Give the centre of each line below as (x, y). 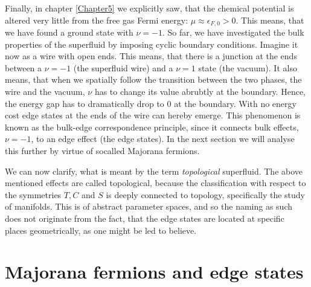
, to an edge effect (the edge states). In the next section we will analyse (163, 139)
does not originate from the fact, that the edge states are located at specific (145, 218)
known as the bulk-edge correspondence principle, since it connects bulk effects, (152, 127)
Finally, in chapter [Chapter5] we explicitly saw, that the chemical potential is (149, 8)
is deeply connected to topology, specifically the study (206, 194)
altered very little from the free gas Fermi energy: (97, 20)
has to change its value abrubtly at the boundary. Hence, (200, 92)
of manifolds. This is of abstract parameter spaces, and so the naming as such (149, 206)
